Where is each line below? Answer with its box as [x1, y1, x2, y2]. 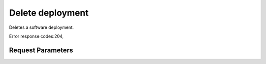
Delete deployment [9, 7, 89, 18]
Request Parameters [9, 46, 73, 54]
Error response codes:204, [9, 33, 64, 39]
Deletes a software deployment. [9, 24, 74, 30]
